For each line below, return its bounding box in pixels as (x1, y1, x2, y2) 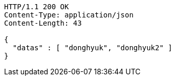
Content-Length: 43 (4, 19, 82, 27)
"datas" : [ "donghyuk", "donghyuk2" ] (12, 44, 172, 52)
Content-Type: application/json (4, 11, 134, 19)
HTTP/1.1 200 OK (4, 3, 69, 11)
